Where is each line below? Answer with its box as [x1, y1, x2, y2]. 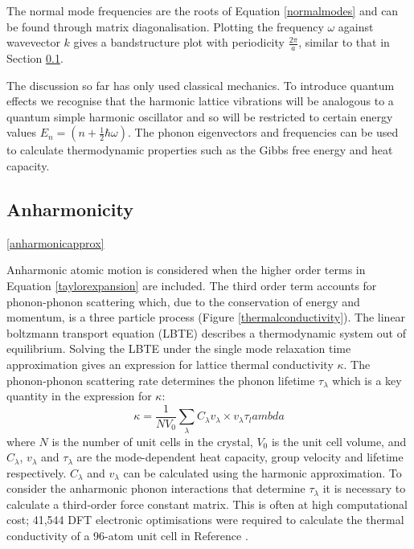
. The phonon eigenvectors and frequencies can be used [128, 124, 399, 141]
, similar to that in [298, 34, 390, 51]
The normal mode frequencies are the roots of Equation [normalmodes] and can [6, 2, 399, 18]
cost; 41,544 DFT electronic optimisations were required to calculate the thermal [6, 511, 404, 528]
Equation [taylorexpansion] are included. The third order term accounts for [6, 277, 377, 293]
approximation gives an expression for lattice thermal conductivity [6, 355, 334, 372]
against [338, 18, 374, 35]
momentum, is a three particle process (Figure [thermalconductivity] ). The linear [6, 309, 406, 326]
